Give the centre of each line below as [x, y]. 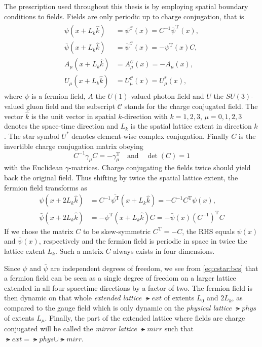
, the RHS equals [208, 231]
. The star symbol [32, 136]
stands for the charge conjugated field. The [191, 106]
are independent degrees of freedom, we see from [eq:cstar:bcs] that [154, 268]
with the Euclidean [34, 167]
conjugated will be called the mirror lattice [70, 328]
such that [179, 328]
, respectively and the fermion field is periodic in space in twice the [143, 241]
